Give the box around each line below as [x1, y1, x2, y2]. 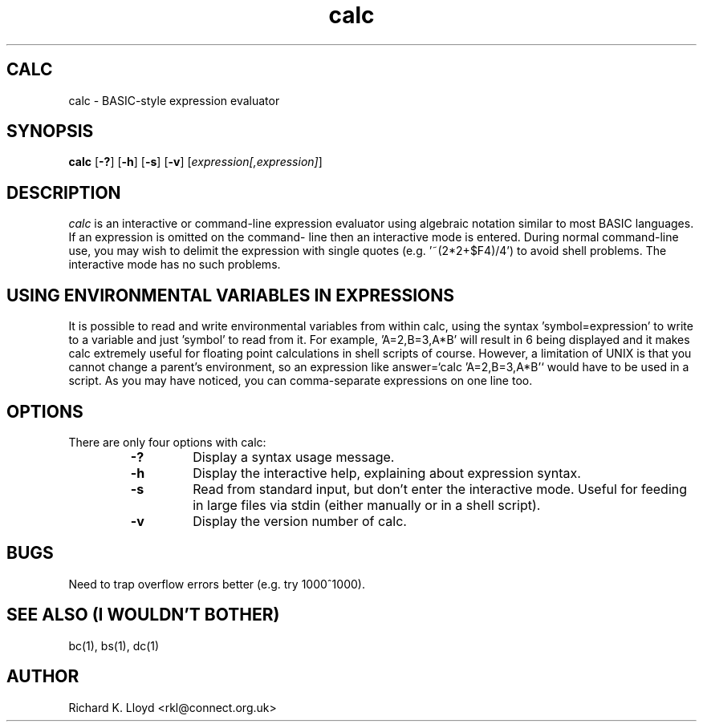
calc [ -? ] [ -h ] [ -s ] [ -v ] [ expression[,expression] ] [68, 155, 323, 169]
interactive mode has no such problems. [68, 257, 281, 272]
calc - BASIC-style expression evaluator [68, 93, 280, 107]
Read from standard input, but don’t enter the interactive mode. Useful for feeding [193, 480, 688, 497]
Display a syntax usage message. [193, 448, 395, 465]
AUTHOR [6, 666, 79, 687]
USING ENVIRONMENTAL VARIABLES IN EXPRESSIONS [6, 285, 455, 305]
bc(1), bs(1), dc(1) [68, 638, 160, 653]
